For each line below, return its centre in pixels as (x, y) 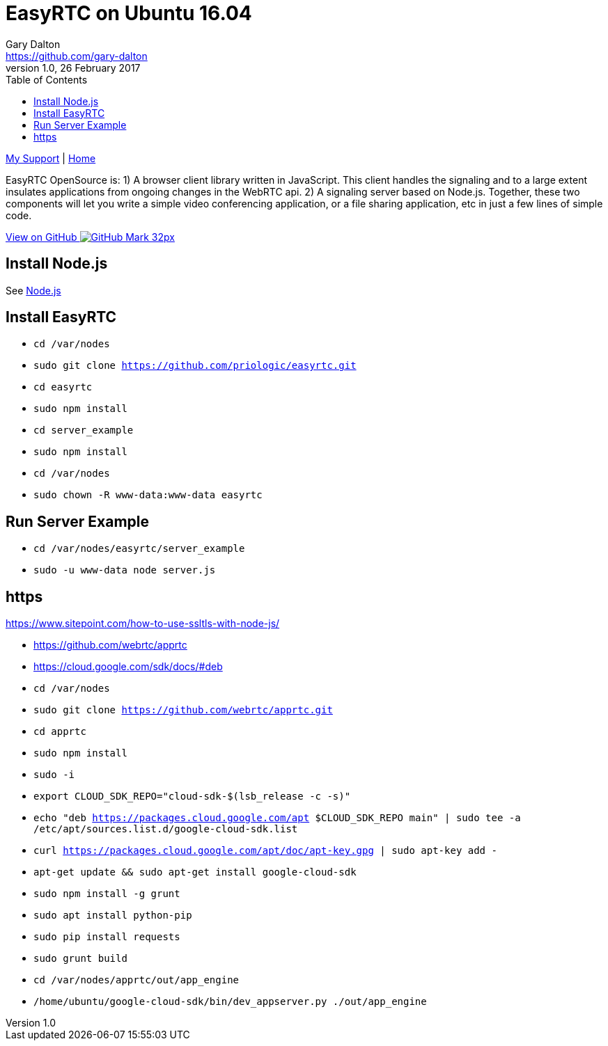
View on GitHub (41, 237)
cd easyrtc (63, 387)
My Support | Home (51, 158)
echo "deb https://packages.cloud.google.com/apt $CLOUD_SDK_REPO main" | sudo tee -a (277, 818)
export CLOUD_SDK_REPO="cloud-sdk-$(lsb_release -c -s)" (192, 797)
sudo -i (54, 775)
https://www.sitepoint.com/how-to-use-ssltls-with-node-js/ (143, 624)
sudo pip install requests (107, 937)
